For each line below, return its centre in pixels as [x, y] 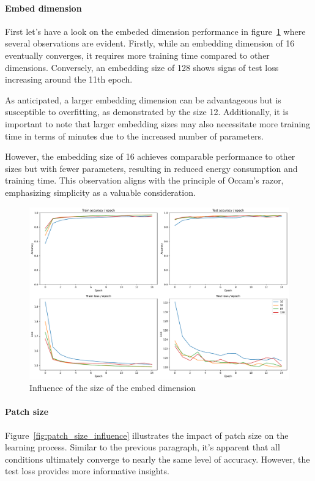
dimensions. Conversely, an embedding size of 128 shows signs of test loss [142, 67]
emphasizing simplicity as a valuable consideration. [100, 192]
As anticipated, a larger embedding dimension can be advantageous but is [143, 99]
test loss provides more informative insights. [87, 471]
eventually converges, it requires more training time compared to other [137, 55]
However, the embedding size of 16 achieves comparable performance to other [150, 156]
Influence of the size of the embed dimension [113, 388]
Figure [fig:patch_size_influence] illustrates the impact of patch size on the [147, 435]
